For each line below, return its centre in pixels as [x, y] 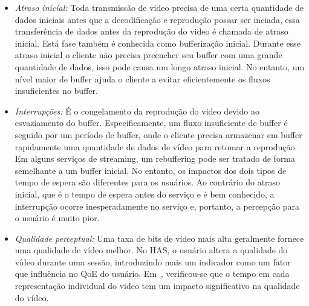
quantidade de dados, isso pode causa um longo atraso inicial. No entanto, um [160, 66]
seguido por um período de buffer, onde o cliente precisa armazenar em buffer [158, 134]
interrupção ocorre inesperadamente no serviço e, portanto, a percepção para [157, 206]
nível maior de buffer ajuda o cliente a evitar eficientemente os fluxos [142, 78]
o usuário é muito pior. [57, 218]
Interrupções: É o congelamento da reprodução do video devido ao [137, 111]
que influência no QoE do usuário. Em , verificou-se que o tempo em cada [152, 274]
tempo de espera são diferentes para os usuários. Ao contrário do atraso [148, 182]
